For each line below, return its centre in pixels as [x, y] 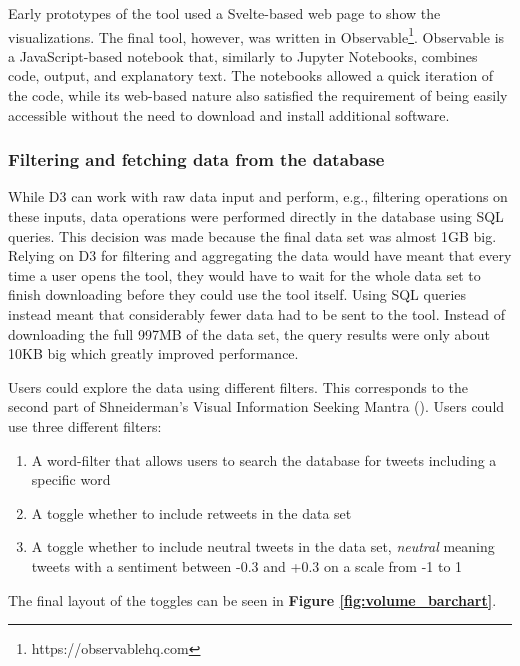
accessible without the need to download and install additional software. [229, 114]
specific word [71, 479]
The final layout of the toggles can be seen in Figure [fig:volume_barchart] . [252, 599]
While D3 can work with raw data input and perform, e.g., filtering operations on [258, 196]
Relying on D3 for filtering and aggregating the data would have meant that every [260, 255]
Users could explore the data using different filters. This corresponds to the [238, 386]
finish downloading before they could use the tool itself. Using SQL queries [237, 294]
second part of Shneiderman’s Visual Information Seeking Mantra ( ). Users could [256, 406]
